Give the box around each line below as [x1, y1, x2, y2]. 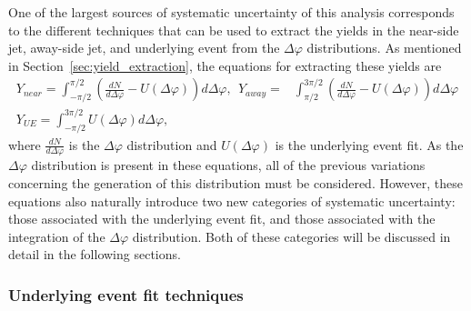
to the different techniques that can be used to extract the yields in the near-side [8, 20, 459, 39]
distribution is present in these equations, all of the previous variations [31, 155, 426, 175]
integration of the [8, 226, 105, 246]
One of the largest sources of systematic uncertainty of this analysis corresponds [8, 3, 455, 21]
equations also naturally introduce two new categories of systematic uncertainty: [8, 191, 456, 210]
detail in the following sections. [8, 245, 181, 264]
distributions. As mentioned [306, 38, 462, 57]
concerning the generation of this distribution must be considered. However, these [8, 173, 463, 192]
